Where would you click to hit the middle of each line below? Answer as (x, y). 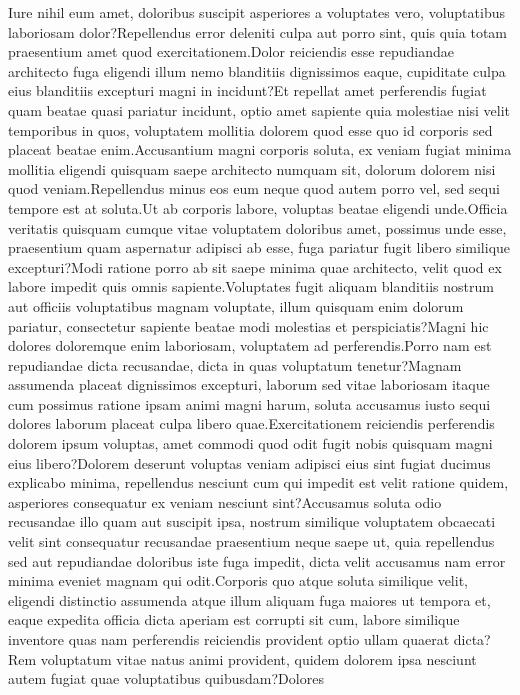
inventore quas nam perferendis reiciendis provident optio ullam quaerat (229, 639)
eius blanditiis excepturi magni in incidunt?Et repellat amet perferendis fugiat (247, 90)
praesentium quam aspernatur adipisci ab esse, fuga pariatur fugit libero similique (259, 247)
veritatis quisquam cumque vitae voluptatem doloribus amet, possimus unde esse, (257, 227)
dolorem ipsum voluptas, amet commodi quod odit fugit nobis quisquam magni (250, 443)
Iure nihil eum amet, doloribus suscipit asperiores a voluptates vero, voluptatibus (256, 12)
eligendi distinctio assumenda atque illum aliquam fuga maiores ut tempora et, (249, 599)
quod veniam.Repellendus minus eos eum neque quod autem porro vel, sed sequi (254, 188)
